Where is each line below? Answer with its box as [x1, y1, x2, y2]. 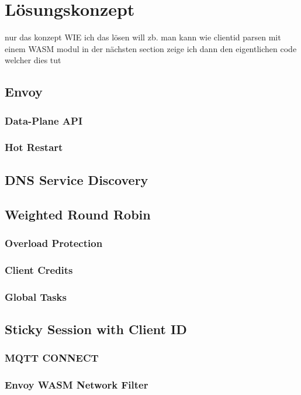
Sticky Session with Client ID [5, 320, 187, 338]
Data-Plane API [5, 113, 83, 128]
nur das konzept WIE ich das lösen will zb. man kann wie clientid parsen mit [5, 31, 281, 43]
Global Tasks [5, 289, 67, 304]
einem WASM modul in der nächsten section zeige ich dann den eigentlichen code [5, 42, 297, 54]
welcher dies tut [5, 54, 61, 66]
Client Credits [5, 262, 73, 277]
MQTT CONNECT [5, 351, 99, 365]
